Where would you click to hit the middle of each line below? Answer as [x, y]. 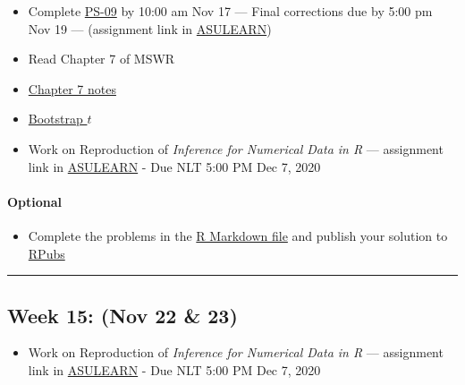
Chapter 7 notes [72, 88]
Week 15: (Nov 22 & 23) [123, 315]
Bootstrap [55, 119]
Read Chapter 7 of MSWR [101, 59]
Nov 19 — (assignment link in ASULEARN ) [150, 28]
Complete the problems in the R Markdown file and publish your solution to [238, 235]
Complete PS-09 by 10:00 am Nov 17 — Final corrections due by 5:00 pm [230, 11]
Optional [35, 201]
